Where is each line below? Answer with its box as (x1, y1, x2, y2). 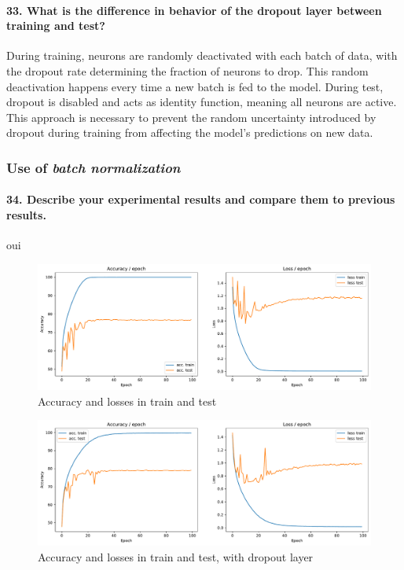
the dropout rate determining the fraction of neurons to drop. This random (6, 62, 369, 79)
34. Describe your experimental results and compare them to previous (6, 191, 395, 208)
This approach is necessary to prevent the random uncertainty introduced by (6, 108, 376, 125)
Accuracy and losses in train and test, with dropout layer (38, 549, 314, 565)
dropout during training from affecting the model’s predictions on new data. (6, 124, 373, 141)
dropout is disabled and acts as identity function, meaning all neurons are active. (6, 94, 397, 110)
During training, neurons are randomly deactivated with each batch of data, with (6, 47, 398, 64)
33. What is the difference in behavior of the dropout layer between (6, 2, 382, 18)
